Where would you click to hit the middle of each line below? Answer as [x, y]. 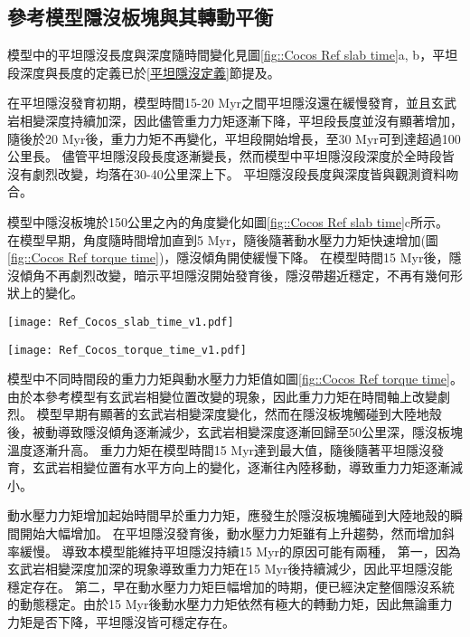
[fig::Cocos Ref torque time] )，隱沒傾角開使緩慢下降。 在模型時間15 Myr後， [228, 257]
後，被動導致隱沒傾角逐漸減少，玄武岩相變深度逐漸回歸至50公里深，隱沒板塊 [235, 432]
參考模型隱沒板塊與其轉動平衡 [140, 17]
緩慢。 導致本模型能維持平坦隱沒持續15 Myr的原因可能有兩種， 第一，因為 [240, 551]
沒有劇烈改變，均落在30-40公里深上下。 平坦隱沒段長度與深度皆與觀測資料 [227, 173]
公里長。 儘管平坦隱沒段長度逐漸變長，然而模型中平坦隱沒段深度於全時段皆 [231, 156]
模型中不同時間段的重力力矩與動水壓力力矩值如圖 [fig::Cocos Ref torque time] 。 [235, 379]
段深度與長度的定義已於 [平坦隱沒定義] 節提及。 [144, 72]
